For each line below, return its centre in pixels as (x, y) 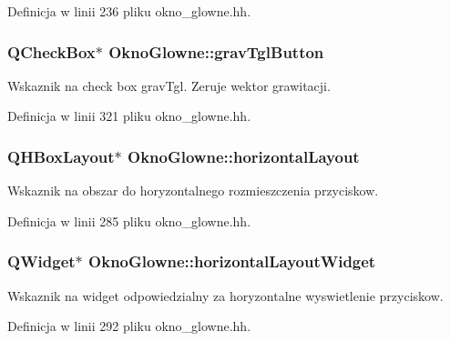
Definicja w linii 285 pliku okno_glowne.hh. (129, 221)
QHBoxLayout (61, 156)
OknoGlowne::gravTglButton (216, 51)
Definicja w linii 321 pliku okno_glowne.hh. (129, 116)
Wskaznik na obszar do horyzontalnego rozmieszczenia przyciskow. (193, 191)
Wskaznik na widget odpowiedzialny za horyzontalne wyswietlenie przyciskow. (225, 295)
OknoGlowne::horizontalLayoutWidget (232, 261)
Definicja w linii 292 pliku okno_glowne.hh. (129, 326)
